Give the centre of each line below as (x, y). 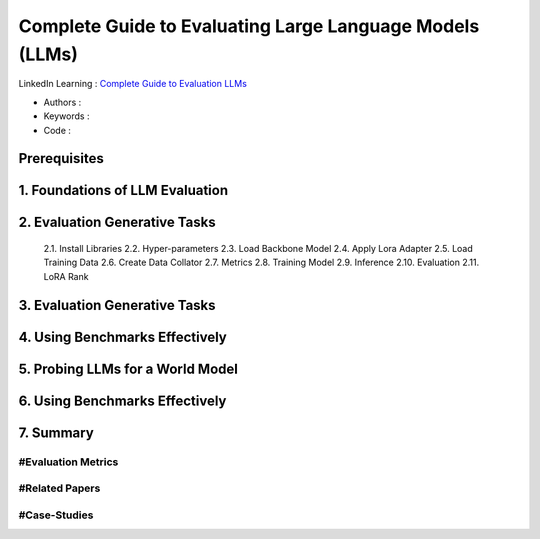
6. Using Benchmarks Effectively (122, 400)
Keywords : (66, 116)
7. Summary (56, 432)
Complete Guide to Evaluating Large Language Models (249, 26)
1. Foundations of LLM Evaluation (123, 190)
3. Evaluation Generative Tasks (117, 305)
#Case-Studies (56, 515)
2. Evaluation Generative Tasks (117, 222)
